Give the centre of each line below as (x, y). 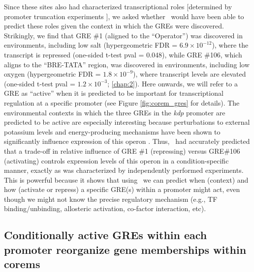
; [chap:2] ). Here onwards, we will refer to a (173, 83)
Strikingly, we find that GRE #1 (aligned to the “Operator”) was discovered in (123, 35)
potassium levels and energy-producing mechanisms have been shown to (112, 131)
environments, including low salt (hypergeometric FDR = (91, 45)
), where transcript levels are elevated (190, 74)
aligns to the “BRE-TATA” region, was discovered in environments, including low (127, 64)
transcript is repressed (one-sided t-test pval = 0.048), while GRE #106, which (123, 54)
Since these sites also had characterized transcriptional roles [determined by (118, 6)
